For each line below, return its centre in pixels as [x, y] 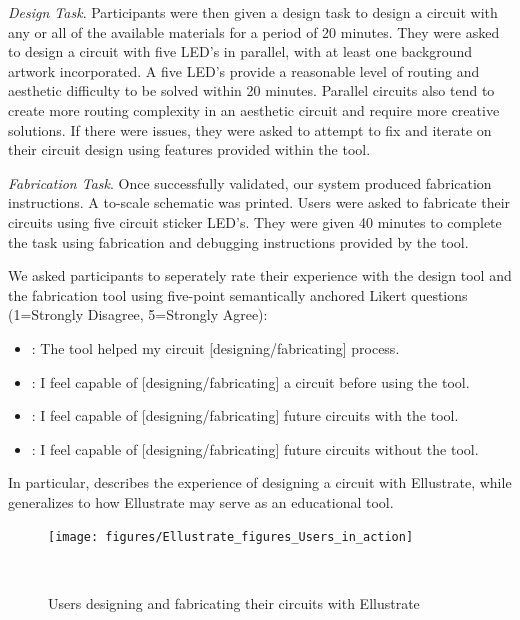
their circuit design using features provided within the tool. [189, 149]
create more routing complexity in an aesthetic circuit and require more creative [254, 109]
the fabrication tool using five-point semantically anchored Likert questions [238, 294]
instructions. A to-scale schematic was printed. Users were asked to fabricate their [259, 202]
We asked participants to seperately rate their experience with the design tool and [260, 275]
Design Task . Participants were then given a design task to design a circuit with [253, 12]
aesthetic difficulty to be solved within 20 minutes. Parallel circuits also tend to [251, 90]
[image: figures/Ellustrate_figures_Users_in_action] [231, 537]
